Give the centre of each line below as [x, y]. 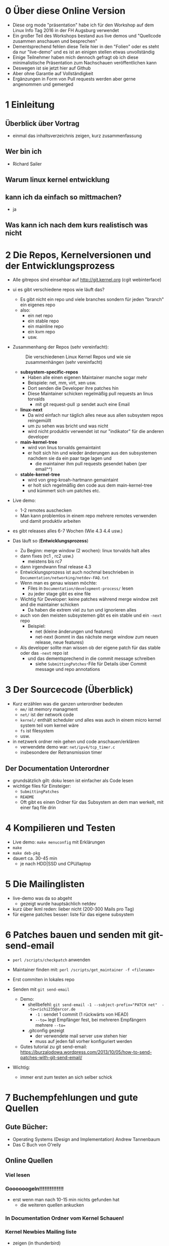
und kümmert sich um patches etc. [64, 491]
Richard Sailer [27, 164]
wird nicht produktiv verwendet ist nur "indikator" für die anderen [96, 431]
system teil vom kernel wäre [49, 725]
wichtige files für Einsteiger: [42, 786]
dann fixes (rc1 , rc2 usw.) [47, 556]
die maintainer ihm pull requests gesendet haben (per [91, 464]
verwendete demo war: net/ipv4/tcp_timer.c [68, 747]
